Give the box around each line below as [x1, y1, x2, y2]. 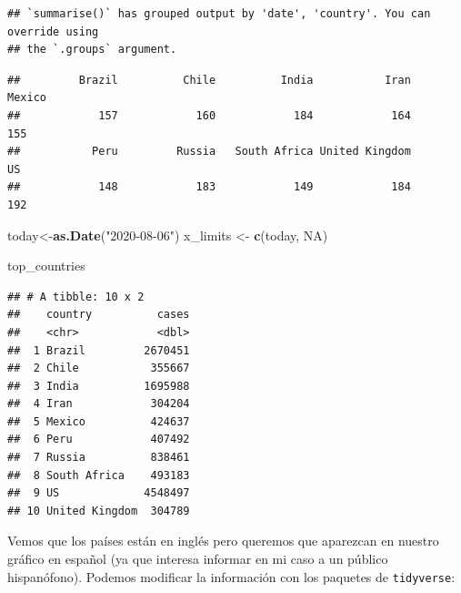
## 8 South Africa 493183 [7, 468, 190, 482]
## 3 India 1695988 [7, 379, 190, 393]
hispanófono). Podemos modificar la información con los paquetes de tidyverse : [7, 567, 456, 586]
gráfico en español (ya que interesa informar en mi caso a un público [7, 549, 388, 568]
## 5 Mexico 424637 [7, 414, 190, 428]
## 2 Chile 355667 [7, 362, 190, 375]
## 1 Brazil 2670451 [7, 343, 190, 357]
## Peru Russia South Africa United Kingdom [7, 145, 411, 158]
